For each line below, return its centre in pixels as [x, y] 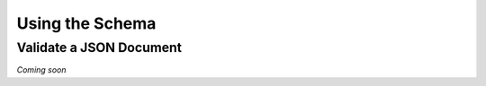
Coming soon [41, 70]
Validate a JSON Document [99, 47]
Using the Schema [86, 23]
